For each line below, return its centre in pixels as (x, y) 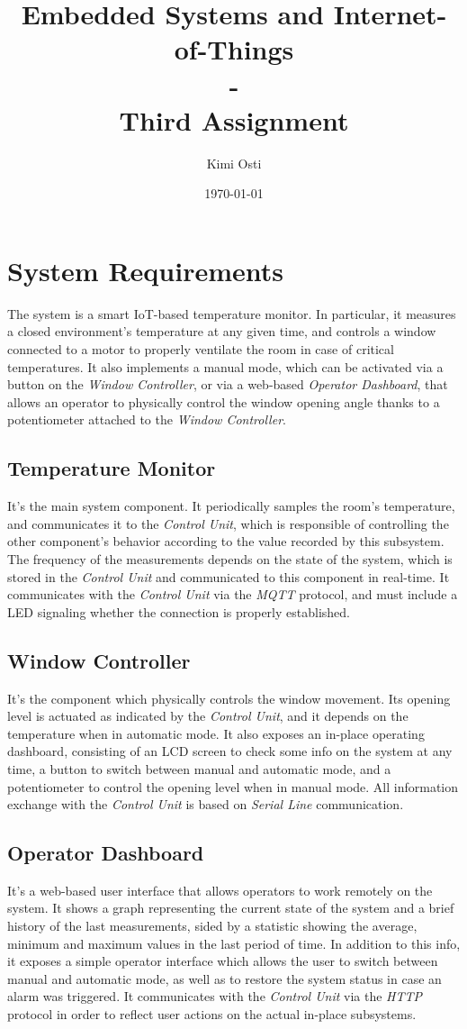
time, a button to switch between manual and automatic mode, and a (199, 768)
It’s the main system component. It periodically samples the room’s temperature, (231, 506)
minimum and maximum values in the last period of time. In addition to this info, (234, 943)
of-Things (234, 49)
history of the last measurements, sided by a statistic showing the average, (212, 926)
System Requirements (145, 270)
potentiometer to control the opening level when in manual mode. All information (233, 786)
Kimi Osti (234, 163)
